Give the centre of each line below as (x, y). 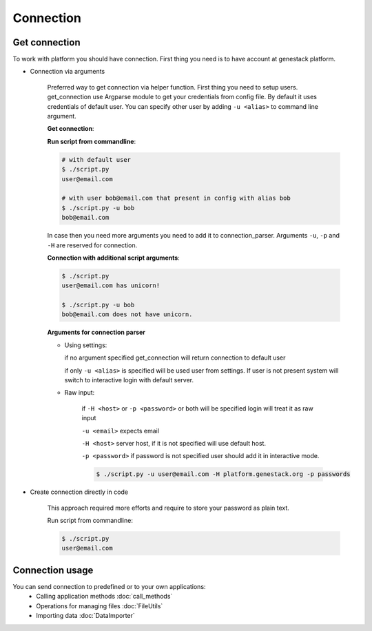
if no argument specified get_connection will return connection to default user (175, 358)
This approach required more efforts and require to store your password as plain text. (168, 508)
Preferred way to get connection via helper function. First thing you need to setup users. (173, 87)
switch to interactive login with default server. (129, 380)
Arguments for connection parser (96, 332)
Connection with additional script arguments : (114, 258)
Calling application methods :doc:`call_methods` (104, 597)
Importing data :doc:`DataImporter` (86, 616)
